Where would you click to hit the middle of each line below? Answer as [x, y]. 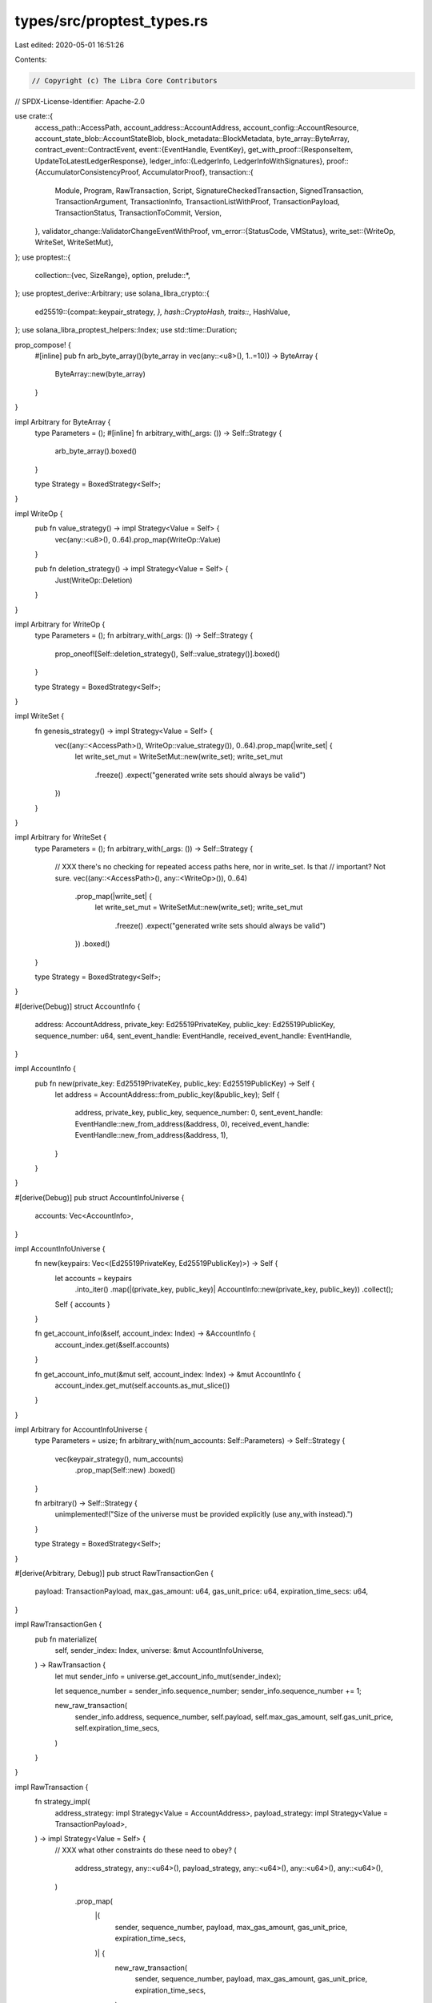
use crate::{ [34, 116]
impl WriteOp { [39, 514]
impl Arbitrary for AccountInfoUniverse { [81, 1429]
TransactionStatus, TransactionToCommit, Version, [138, 213]
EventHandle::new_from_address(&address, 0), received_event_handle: [192, 1124]
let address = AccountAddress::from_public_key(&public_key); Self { [167, 1094]
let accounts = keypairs [93, 1278]
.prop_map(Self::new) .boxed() [125, 1470]
